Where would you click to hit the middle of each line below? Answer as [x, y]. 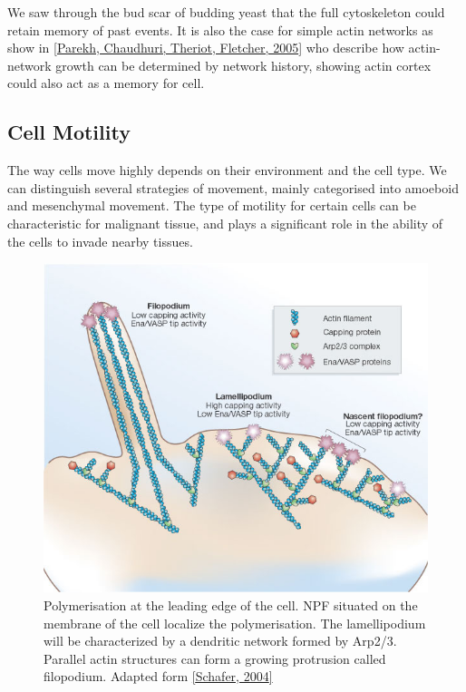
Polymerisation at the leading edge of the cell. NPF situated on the [231, 604]
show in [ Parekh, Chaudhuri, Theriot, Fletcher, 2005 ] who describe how [206, 48]
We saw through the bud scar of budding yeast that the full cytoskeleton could [226, 12]
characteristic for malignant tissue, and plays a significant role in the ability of [225, 223]
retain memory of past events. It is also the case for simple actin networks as [220, 29]
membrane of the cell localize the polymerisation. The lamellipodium [235, 623]
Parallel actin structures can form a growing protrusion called [215, 658]
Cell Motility [69, 132]
